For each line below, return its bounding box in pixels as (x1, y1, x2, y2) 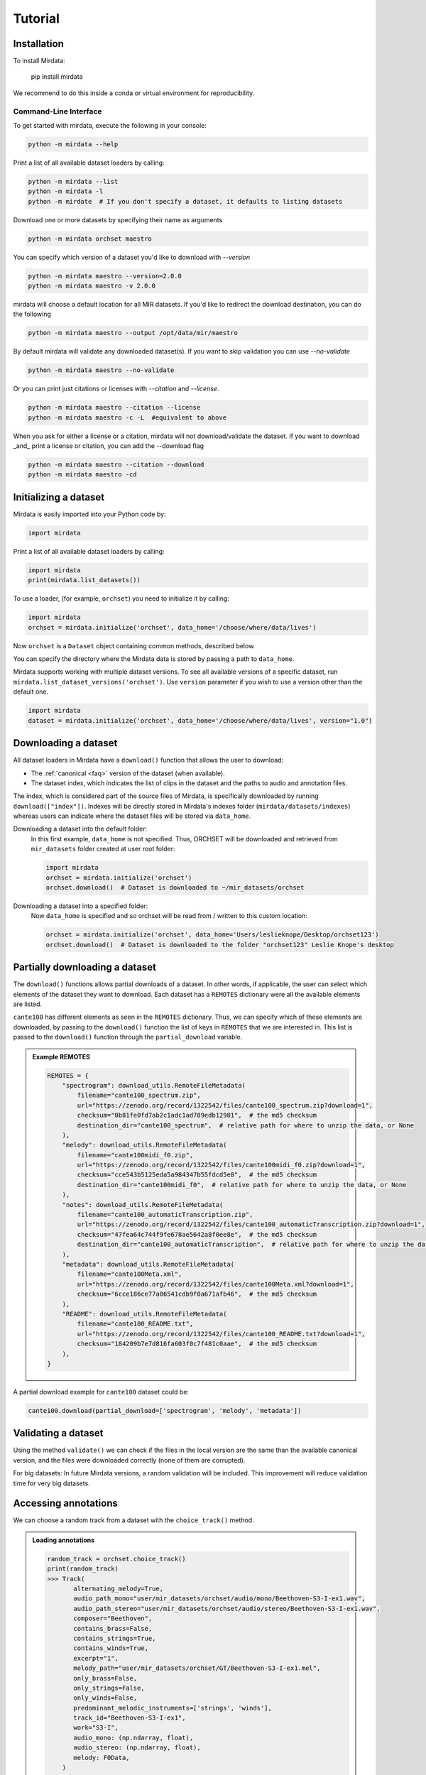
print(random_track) (47, 1565, 119, 1573)
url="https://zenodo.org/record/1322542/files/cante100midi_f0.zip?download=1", (77, 1161, 366, 1169)
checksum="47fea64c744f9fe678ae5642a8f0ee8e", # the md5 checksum (77, 1230, 317, 1238)
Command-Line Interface (13, 106, 102, 116)
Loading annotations (32, 1536, 95, 1544)
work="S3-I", (73, 1724, 119, 1732)
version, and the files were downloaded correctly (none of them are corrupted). (13, 1455, 246, 1464)
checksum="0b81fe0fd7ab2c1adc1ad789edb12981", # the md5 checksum (77, 1111, 317, 1120)
